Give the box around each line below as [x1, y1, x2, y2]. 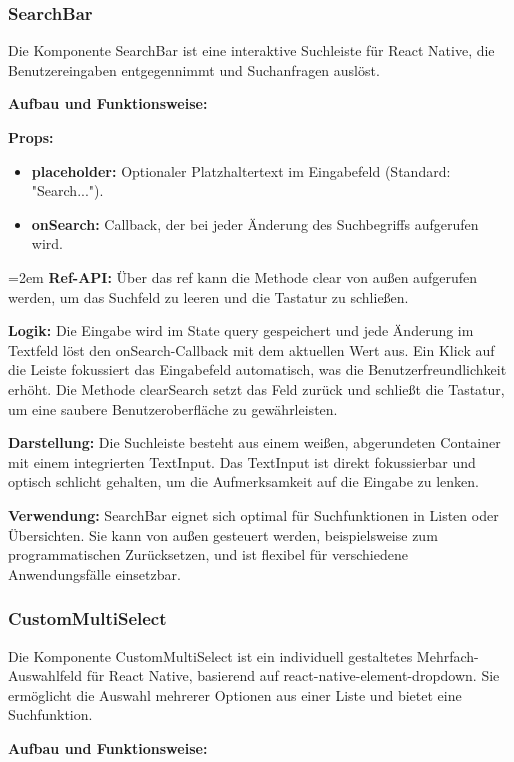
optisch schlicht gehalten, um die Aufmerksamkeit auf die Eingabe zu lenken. [8, 471, 480, 492]
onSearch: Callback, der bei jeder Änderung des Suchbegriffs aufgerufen [31, 213, 479, 234]
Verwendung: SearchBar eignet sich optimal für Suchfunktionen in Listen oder [8, 504, 499, 525]
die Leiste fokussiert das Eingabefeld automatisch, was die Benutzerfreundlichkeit [8, 359, 507, 380]
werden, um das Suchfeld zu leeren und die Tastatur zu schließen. [8, 286, 409, 307]
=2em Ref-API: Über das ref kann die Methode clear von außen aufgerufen [8, 266, 477, 287]
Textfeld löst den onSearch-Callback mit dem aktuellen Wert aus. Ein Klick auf [8, 339, 495, 360]
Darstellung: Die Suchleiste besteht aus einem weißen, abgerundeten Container [8, 432, 501, 453]
